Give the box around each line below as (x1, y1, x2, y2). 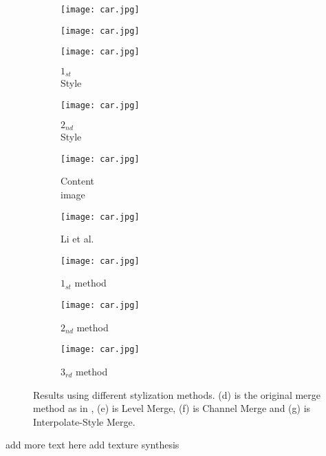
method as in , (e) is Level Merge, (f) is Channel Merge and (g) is (33, 401, 311, 415)
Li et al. (61, 231, 94, 246)
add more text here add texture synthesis (6, 437, 180, 452)
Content (61, 174, 94, 188)
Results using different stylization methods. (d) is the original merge (33, 387, 321, 402)
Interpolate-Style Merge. (33, 414, 135, 428)
